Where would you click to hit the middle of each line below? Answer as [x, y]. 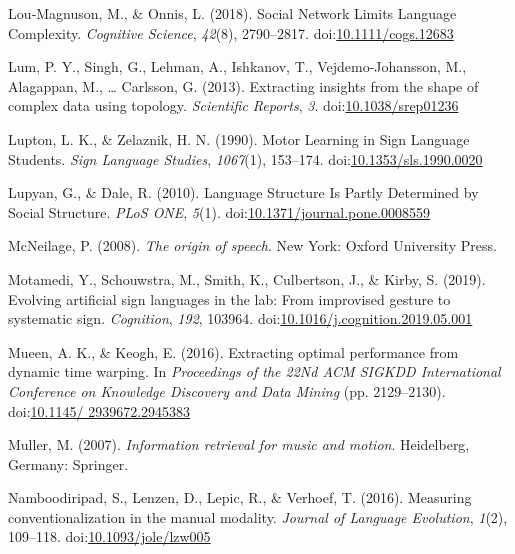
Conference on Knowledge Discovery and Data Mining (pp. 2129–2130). [227, 390]
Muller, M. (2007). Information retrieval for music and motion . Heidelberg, [239, 444]
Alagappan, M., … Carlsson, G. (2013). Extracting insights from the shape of [243, 85]
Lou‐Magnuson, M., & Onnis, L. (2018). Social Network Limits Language [232, 13]
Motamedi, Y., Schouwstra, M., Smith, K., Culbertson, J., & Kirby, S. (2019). [247, 278]
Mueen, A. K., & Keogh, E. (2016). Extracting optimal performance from [233, 351]
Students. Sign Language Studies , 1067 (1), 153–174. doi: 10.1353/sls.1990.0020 [245, 158]
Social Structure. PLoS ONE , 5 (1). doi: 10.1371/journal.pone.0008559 [219, 211]
